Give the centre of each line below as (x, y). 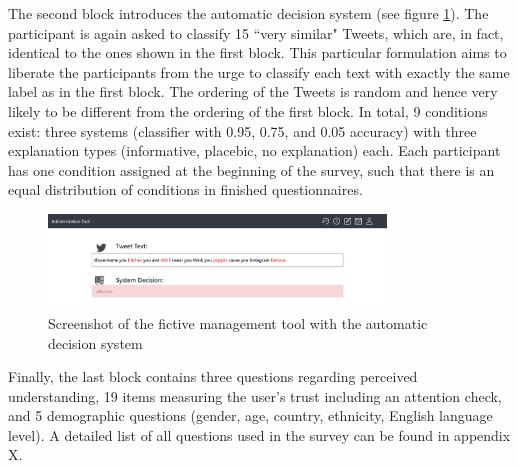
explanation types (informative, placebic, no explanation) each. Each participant (254, 150)
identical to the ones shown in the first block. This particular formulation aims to (257, 52)
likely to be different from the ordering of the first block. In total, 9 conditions (248, 110)
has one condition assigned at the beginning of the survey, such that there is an (251, 169)
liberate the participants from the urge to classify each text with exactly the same (259, 71)
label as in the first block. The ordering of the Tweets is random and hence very (253, 91)
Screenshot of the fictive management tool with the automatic (238, 322)
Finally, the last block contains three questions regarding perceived (213, 376)
